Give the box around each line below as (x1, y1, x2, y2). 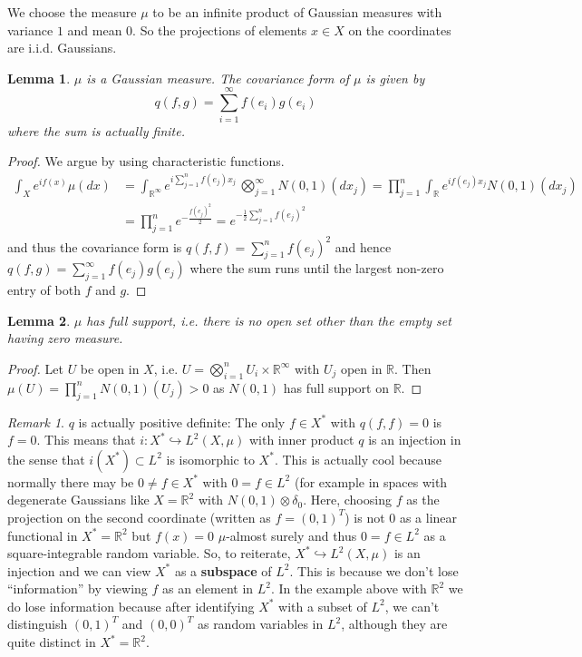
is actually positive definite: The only (78, 412, 286, 431)
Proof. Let (7, 358, 63, 378)
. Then (394, 358, 432, 378)
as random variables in (197, 614, 324, 633)
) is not (344, 507, 385, 526)
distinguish (7, 614, 68, 633)
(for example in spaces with (294, 472, 448, 491)
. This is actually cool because (274, 449, 442, 468)
